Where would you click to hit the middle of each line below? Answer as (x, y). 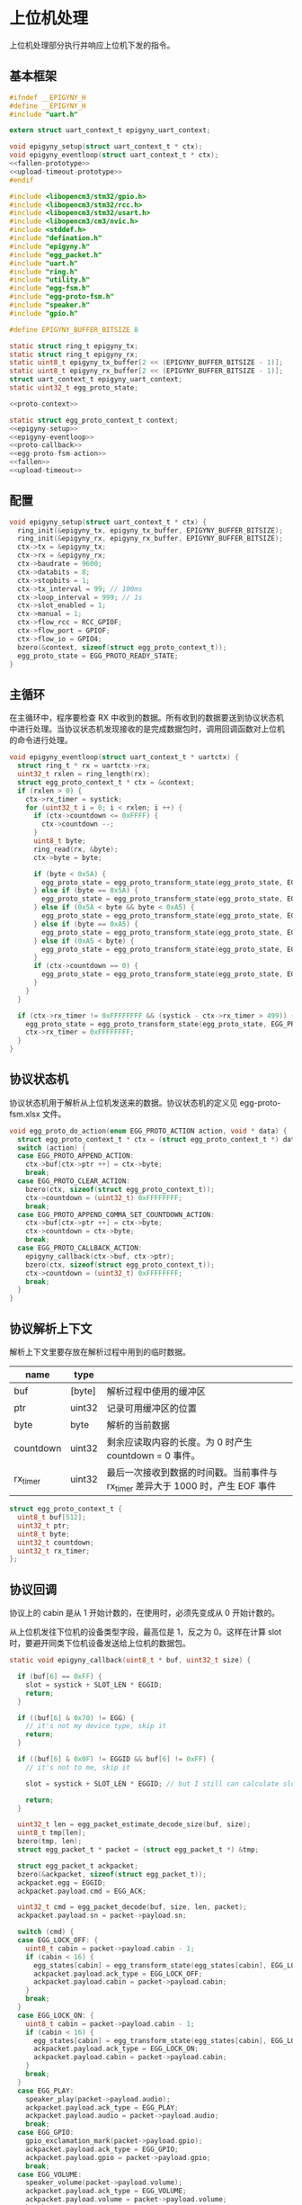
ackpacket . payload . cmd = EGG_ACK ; (82, 1891)
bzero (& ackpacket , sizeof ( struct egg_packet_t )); (112, 1874)
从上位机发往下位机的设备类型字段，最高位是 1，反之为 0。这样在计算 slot (146, 1632)
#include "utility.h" (50, 280)
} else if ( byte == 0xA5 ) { (86, 924)
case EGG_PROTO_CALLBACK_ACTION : (80, 1248)
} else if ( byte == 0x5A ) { (86, 891)
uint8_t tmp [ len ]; (52, 1833)
